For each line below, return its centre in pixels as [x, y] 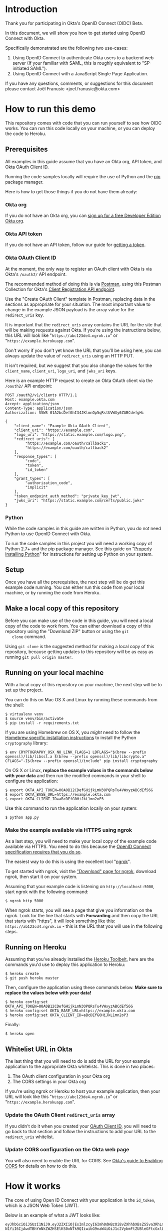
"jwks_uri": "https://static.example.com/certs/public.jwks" [79, 501]
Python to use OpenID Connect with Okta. [48, 534]
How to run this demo [50, 109]
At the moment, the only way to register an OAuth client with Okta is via [78, 269]
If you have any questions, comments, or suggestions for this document [79, 83]
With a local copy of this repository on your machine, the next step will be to [83, 685]
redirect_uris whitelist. [29, 1137]
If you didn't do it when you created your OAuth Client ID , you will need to [81, 1126]
